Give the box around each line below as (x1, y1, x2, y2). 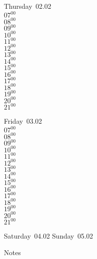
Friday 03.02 (4, 116, 42, 126)
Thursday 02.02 (4, 1, 51, 11)
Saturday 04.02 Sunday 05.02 (4, 231, 93, 241)
